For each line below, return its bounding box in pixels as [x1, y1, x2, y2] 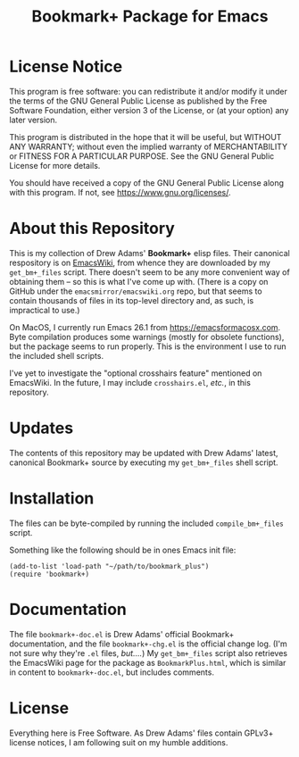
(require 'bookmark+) [9, 570, 90, 578]
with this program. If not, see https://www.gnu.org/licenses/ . [9, 187, 231, 197]
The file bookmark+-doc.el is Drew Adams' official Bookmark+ [9, 628, 235, 639]
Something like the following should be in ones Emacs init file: [9, 545, 237, 555]
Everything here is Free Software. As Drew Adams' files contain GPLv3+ [9, 728, 274, 738]
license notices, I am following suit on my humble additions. [9, 736, 228, 747]
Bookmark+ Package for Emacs [31, 6, 269, 27]
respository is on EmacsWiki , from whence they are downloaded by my [9, 257, 270, 268]
